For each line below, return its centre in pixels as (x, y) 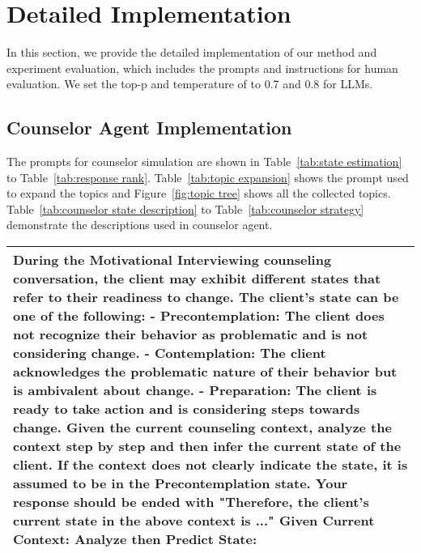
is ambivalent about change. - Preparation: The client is (195, 390)
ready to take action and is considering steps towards (187, 409)
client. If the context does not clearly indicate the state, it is (210, 465)
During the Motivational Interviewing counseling (172, 260)
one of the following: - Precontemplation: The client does (199, 316)
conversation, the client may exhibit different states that (197, 279)
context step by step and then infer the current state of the (207, 446)
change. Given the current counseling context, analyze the (202, 428)
